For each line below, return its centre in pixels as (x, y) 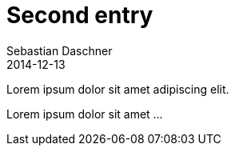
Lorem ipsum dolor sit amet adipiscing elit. (118, 89)
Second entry (80, 15)
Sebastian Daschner (60, 50)
